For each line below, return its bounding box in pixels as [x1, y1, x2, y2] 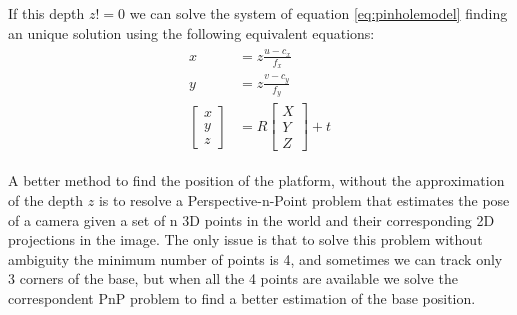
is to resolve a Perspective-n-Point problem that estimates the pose [98, 189, 510, 210]
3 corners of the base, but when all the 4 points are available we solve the [8, 268, 458, 289]
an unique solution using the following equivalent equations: [8, 22, 375, 43]
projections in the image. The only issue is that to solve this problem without [8, 229, 483, 250]
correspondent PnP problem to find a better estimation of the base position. [8, 287, 476, 308]
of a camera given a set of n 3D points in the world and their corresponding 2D [8, 209, 495, 230]
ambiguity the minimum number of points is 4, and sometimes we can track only [8, 248, 503, 269]
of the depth [8, 189, 84, 210]
